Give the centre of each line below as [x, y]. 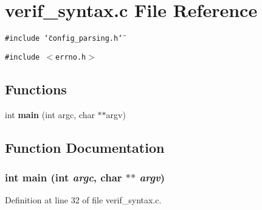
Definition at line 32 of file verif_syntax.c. [83, 200]
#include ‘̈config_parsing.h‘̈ [64, 39]
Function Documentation [85, 147]
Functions [36, 89]
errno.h [71, 57]
